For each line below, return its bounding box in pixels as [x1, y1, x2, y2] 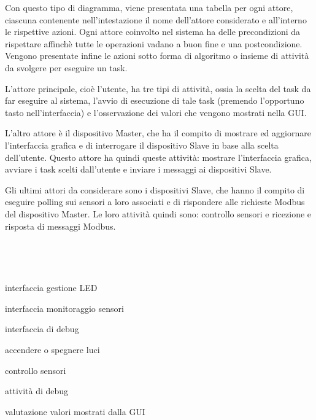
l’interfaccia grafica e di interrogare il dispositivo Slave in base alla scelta [5, 138, 279, 151]
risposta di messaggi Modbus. [5, 219, 116, 232]
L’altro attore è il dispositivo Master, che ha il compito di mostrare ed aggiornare [5, 126, 311, 139]
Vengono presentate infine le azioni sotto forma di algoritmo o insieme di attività [5, 49, 309, 62]
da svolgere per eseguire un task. [5, 61, 128, 74]
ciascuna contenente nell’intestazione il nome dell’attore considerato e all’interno [5, 13, 307, 26]
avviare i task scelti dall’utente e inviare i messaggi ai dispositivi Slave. [5, 163, 272, 176]
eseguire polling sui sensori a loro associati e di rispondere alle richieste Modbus [5, 195, 305, 208]
